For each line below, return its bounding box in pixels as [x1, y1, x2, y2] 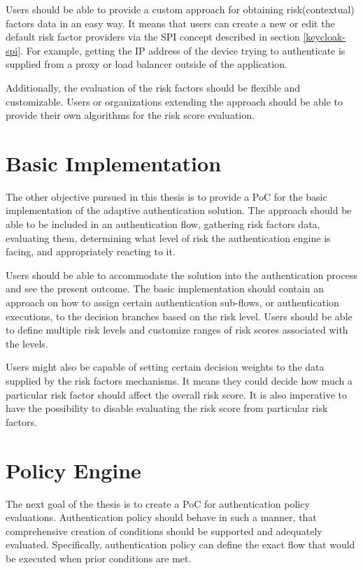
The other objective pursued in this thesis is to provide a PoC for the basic [6, 189, 327, 204]
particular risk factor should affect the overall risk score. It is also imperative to [6, 387, 348, 401]
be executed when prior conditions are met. [6, 550, 192, 565]
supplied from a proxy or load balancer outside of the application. [6, 57, 287, 71]
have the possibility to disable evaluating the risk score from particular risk [6, 401, 328, 415]
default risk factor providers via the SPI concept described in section [6, 29, 300, 44]
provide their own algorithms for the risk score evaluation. [6, 108, 255, 122]
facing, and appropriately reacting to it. [6, 244, 176, 259]
